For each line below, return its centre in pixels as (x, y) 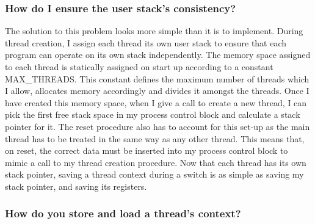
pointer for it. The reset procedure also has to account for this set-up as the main (157, 126)
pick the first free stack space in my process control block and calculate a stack (153, 114)
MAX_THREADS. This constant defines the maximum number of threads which (157, 78)
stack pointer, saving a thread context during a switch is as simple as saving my (154, 174)
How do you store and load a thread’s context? (123, 213)
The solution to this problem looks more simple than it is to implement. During (154, 31)
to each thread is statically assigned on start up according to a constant (139, 67)
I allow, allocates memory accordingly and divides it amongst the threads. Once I (157, 91)
